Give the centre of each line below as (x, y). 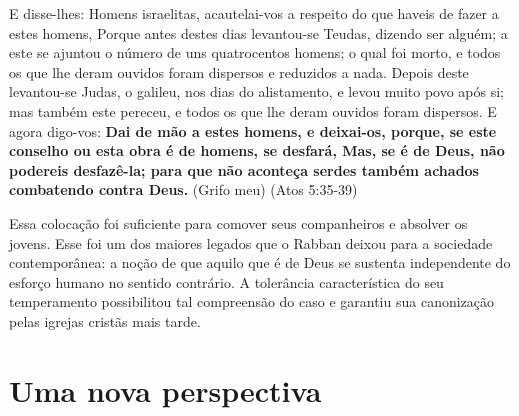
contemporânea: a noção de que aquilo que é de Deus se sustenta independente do (260, 262)
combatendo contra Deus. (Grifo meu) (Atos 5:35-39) (183, 189)
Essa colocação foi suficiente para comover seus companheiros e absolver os (238, 222)
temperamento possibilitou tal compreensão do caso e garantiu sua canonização (252, 301)
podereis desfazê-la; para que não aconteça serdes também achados (244, 169)
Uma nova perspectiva (165, 389)
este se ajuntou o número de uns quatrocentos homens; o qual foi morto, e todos (255, 52)
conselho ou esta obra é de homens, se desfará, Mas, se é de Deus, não (257, 150)
